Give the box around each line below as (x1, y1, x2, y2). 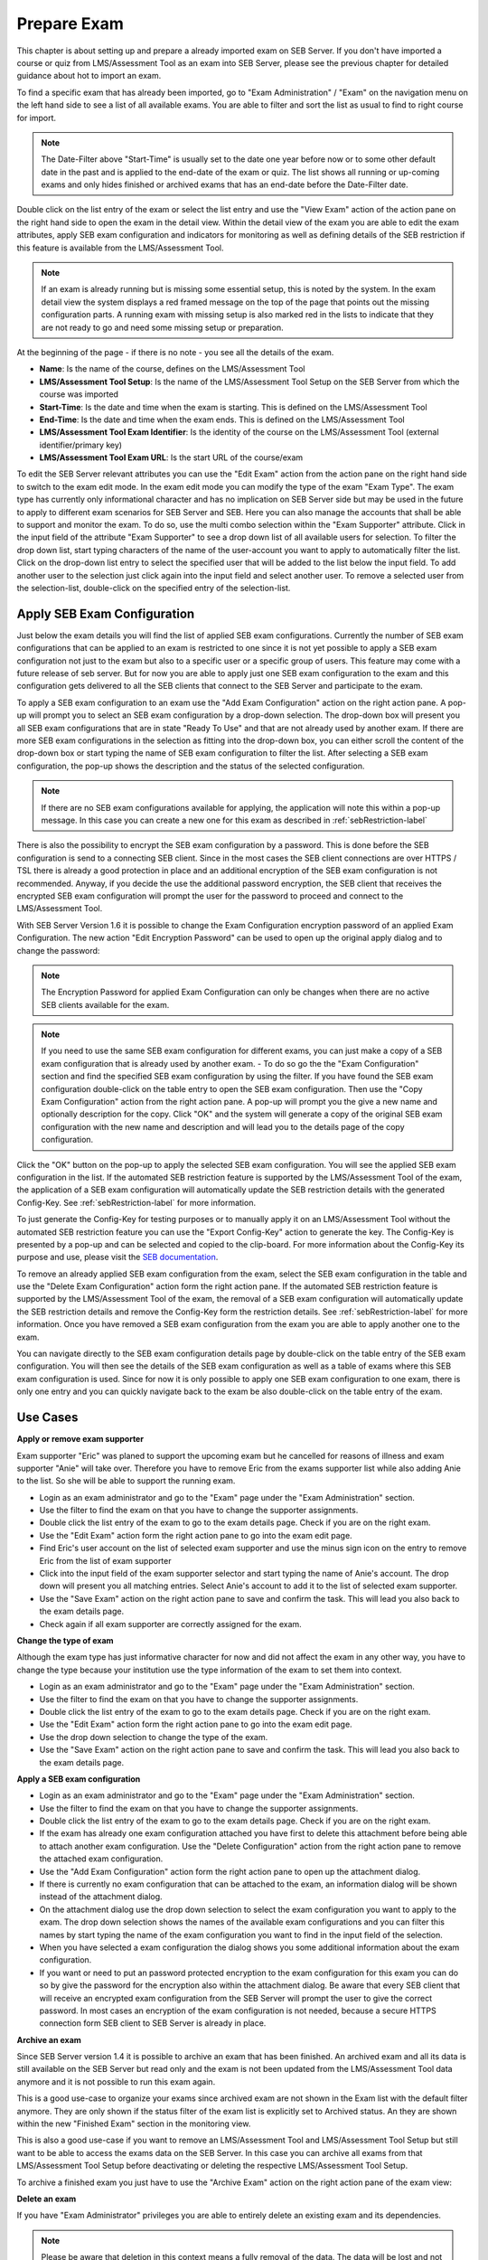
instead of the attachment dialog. (39, 1891, 163, 1902)
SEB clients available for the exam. (41, 999, 170, 1010)
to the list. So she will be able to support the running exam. (16, 1475, 236, 1486)
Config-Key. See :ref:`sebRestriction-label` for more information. (16, 1197, 257, 1208)
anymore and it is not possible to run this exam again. (16, 2076, 216, 2087)
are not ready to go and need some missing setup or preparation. (41, 322, 284, 333)
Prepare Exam (16, 14, 124, 33)
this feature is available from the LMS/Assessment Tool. (16, 242, 225, 253)
